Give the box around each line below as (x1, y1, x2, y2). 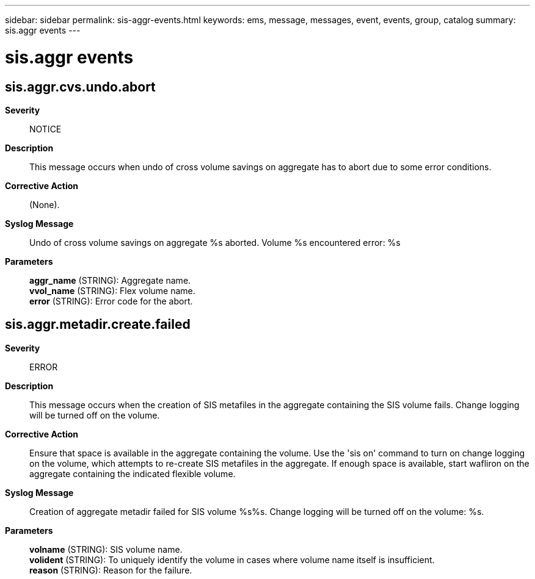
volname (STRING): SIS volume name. (29, 544, 183, 555)
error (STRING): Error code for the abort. (29, 295, 193, 306)
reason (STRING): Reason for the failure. (29, 564, 192, 575)
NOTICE (29, 123, 62, 134)
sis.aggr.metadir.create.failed (5, 317, 191, 333)
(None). (29, 199, 60, 210)
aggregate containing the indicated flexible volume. (29, 468, 236, 479)
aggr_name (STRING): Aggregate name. (29, 275, 191, 286)
